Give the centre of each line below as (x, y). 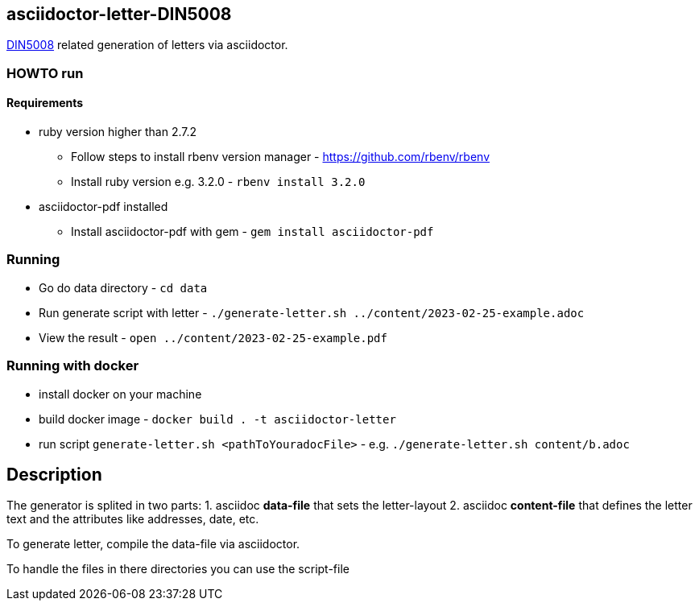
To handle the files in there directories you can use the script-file (178, 569)
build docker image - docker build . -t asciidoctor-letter (217, 419)
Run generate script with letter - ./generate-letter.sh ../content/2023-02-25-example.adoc (312, 312)
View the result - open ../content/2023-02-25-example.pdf (213, 337)
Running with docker (73, 366)
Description (54, 474)
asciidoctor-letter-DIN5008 (119, 14)
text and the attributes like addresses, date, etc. (133, 519)
